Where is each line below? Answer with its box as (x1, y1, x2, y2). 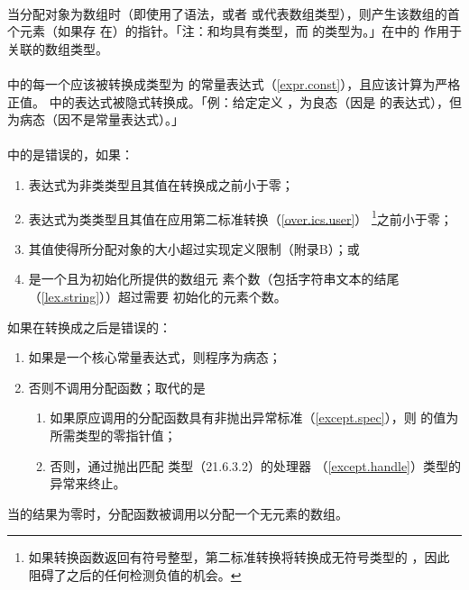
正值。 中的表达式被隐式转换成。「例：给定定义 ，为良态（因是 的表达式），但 (7, 92, 462, 111)
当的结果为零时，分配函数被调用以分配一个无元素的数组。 (7, 504, 348, 522)
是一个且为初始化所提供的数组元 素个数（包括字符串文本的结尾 (28, 269, 400, 288)
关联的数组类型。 (7, 39, 108, 58)
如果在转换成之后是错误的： (7, 317, 171, 336)
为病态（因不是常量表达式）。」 (7, 110, 184, 129)
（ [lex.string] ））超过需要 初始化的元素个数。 (28, 286, 287, 305)
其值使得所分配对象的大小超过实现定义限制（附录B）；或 (28, 239, 360, 258)
